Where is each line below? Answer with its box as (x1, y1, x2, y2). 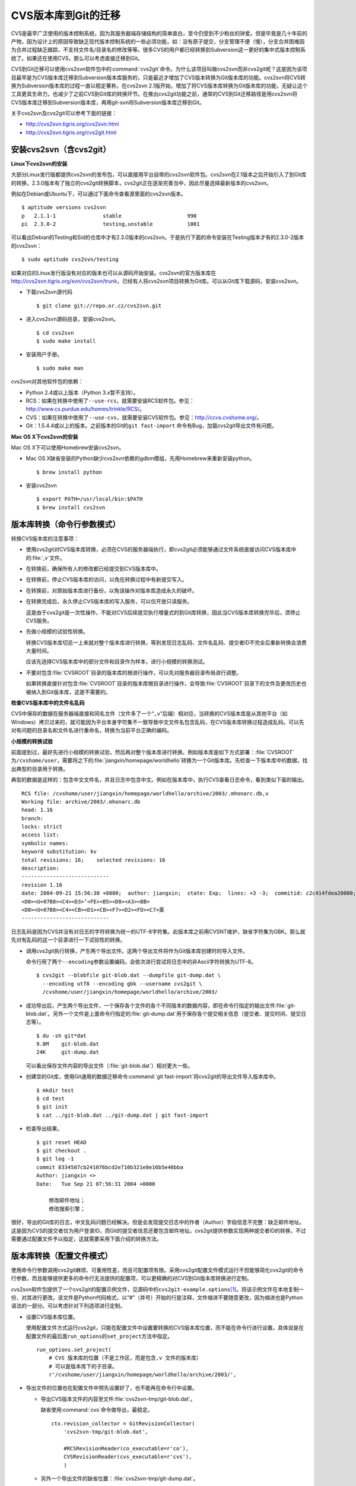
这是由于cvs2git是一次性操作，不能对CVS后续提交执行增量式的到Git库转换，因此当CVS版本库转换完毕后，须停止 (26, 609, 301, 616)
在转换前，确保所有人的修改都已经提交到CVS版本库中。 (26, 565, 161, 572)
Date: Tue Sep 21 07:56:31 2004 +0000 (36, 1180, 155, 1187)
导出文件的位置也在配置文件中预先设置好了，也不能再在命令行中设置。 (26, 1384, 198, 1391)
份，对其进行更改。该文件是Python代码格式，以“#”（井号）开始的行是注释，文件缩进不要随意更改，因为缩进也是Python (11, 1293, 303, 1301)
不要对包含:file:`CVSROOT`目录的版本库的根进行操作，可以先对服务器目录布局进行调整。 (26, 669, 242, 676)
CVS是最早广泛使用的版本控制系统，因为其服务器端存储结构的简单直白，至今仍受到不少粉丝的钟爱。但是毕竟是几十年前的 (11, 30, 308, 37)
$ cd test (36, 1095, 65, 1102)
